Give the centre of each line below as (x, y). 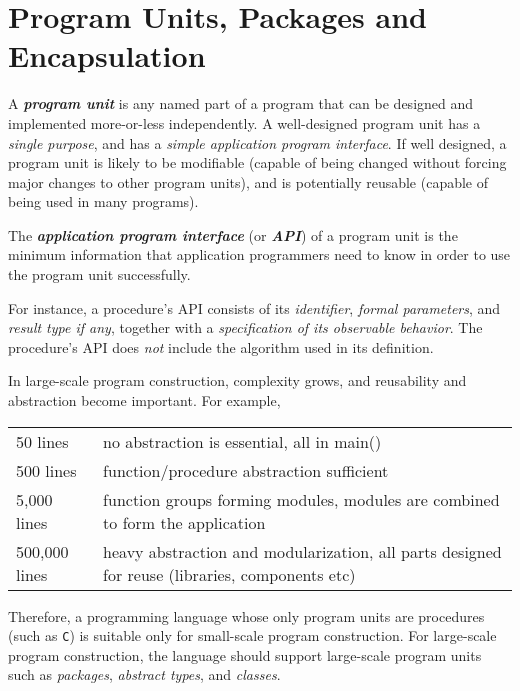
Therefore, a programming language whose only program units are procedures (246, 615)
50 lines (42, 441)
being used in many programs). (103, 201)
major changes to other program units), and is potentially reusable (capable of (248, 181)
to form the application (184, 522)
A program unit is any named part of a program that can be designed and (241, 103)
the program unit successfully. (99, 274)
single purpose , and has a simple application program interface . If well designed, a (257, 142)
